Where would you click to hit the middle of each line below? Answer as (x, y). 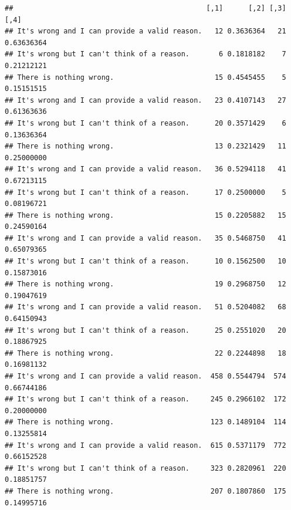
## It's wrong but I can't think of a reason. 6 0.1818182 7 (145, 54)
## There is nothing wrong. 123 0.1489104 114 (145, 422)
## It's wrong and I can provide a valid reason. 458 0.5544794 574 (145, 376)
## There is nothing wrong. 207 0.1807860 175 (145, 491)
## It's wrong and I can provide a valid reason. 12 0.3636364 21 (145, 31)
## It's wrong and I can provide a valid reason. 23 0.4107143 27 (145, 100)
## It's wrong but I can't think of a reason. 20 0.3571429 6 (145, 123)
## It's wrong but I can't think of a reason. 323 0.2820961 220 (145, 468)
